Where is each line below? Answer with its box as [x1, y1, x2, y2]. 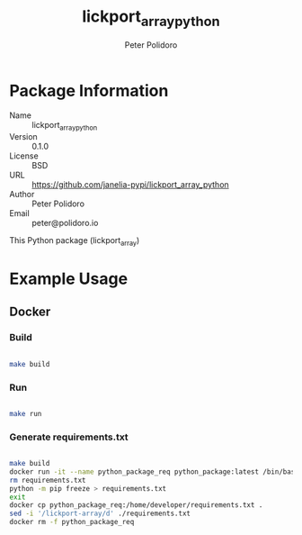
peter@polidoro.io [31, 218, 99, 229]
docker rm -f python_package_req [9, 518, 135, 527]
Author [9, 189, 35, 200]
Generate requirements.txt [9, 431, 129, 443]
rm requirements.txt [9, 476, 87, 485]
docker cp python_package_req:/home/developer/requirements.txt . [9, 501, 263, 510]
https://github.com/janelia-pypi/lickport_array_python [31, 179, 229, 190]
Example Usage [9, 268, 129, 289]
